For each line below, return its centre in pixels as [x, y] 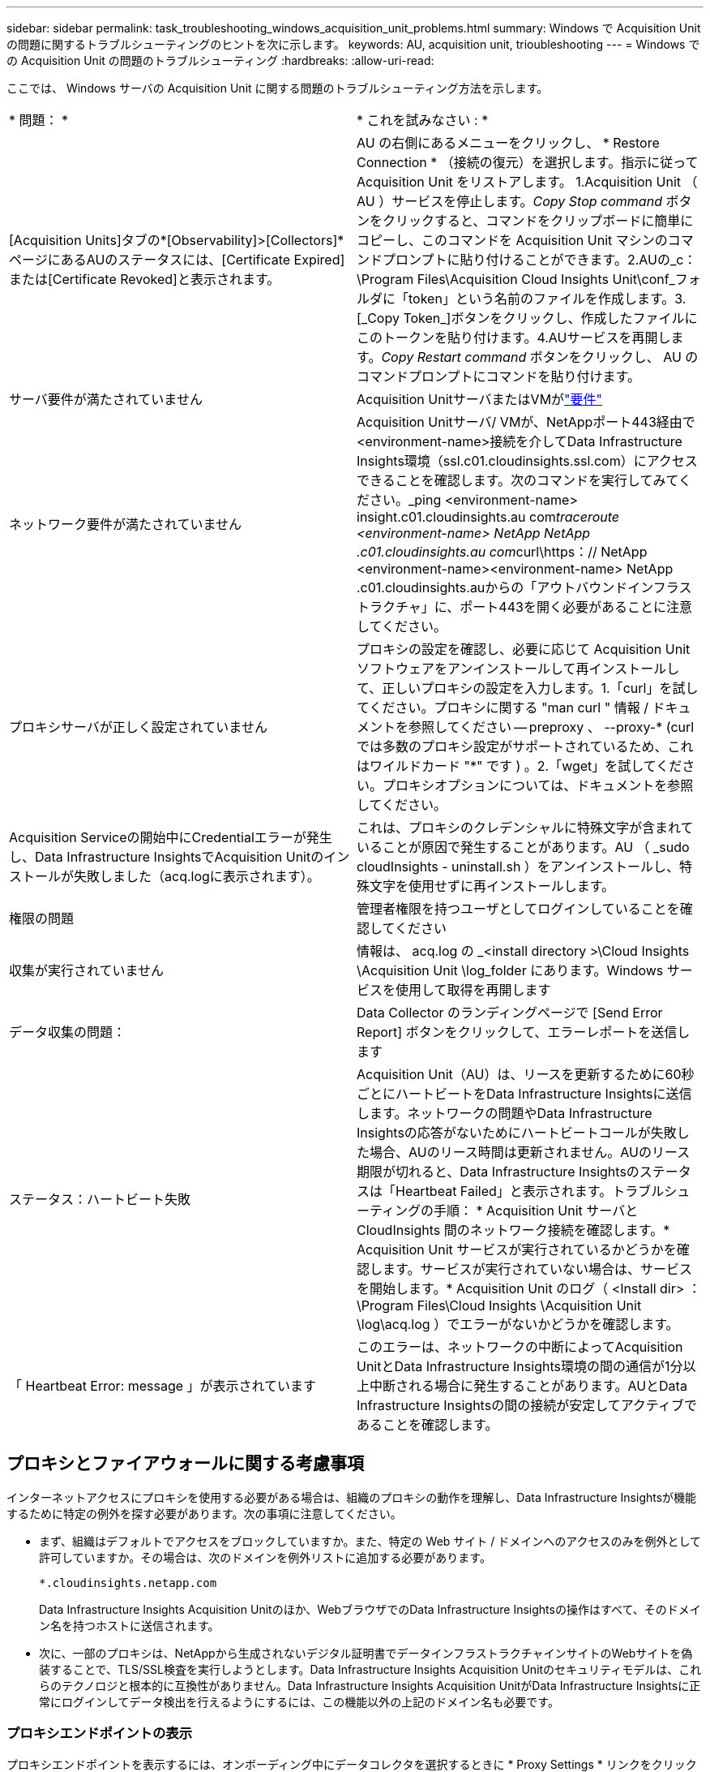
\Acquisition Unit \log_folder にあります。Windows [510, 970]
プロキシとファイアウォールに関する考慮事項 [185, 1464]
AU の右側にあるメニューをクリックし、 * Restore [508, 143]
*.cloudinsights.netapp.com [128, 1583]
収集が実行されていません [87, 970]
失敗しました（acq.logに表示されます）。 [197, 876]
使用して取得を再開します [473, 990]
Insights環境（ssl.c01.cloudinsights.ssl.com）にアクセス [527, 461]
